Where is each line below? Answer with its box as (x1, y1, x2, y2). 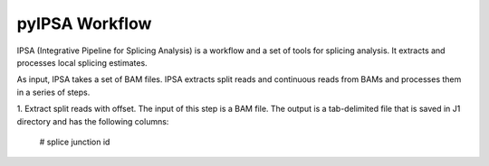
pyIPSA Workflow (16, 14, 152, 33)
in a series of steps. (16, 87, 91, 97)
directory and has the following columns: (16, 115, 169, 126)
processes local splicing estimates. (16, 57, 149, 68)
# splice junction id (39, 136, 110, 147)
